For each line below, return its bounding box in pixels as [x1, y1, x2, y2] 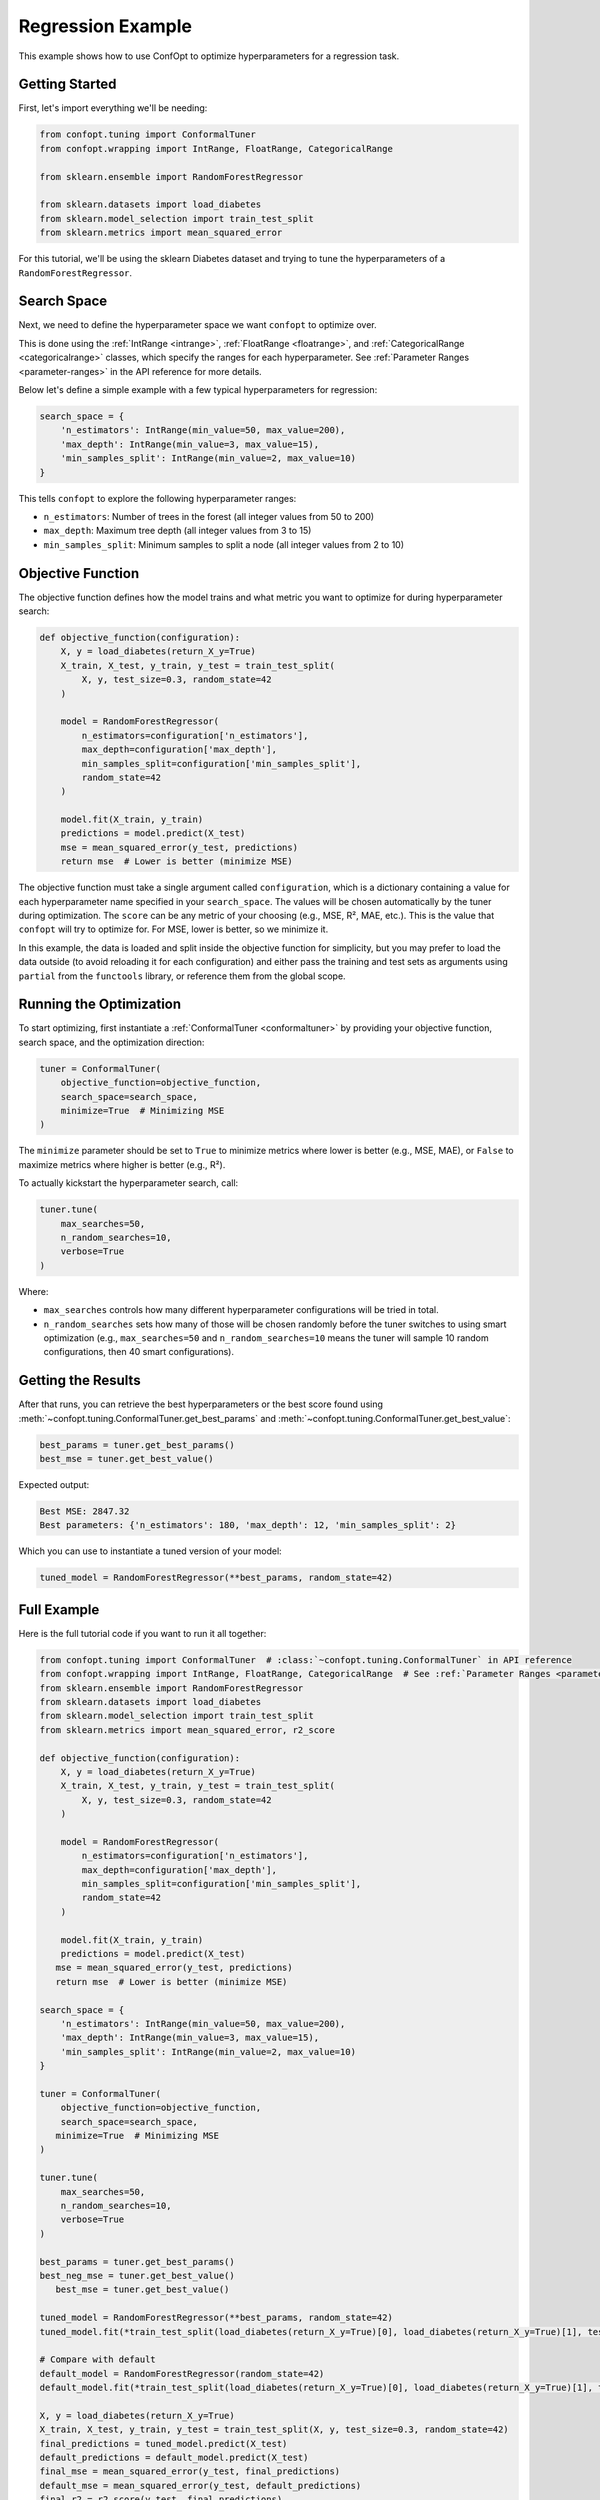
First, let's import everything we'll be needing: [18, 102, 208, 114]
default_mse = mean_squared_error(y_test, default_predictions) [39, 2480, 362, 2491]
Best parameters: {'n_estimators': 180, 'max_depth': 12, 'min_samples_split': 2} [39, 1520, 457, 1531]
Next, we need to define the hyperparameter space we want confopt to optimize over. [18, 319, 377, 331]
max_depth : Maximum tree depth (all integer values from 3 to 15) [43, 525, 312, 537]
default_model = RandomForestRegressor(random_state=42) [39, 2368, 325, 2379]
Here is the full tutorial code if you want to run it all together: [18, 1627, 267, 1639]
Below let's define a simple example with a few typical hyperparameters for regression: [18, 384, 378, 396]
